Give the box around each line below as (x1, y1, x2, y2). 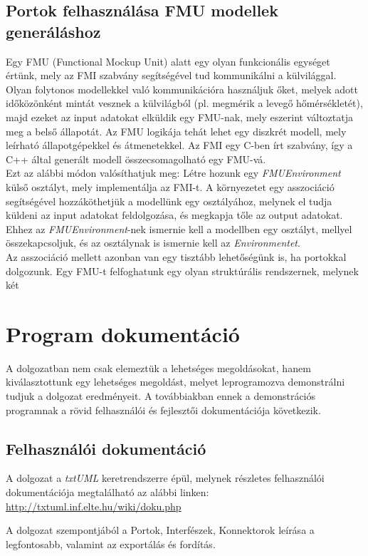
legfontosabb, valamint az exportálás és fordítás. (6, 536, 216, 551)
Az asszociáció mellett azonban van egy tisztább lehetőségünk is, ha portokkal (6, 249, 347, 264)
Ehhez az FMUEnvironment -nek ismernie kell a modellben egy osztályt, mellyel (6, 221, 352, 236)
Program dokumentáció (6, 319, 240, 348)
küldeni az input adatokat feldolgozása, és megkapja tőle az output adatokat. (6, 207, 343, 222)
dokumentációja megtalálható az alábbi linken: (6, 484, 209, 499)
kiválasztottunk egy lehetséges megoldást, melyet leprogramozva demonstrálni (6, 374, 345, 389)
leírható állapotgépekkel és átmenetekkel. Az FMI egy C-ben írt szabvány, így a (6, 138, 353, 153)
